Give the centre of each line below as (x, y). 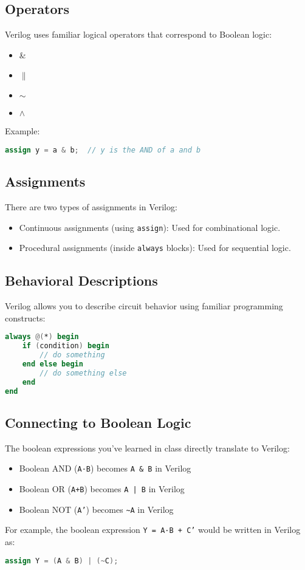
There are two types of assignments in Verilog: (91, 207)
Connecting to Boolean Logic (98, 422)
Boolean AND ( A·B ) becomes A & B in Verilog (105, 468)
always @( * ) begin (42, 337)
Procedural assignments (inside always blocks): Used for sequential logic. (155, 248)
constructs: (25, 318)
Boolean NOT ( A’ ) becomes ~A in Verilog (96, 509)
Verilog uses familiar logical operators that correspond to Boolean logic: (139, 34)
